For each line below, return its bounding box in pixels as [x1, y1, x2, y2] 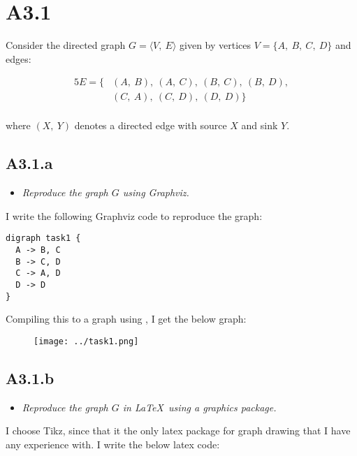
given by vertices [180, 38, 252, 52]
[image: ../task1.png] [34, 336, 139, 346]
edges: [6, 51, 31, 66]
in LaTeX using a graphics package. [122, 399, 277, 414]
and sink [241, 118, 278, 133]
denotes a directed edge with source [74, 118, 227, 133]
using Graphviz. [122, 185, 189, 200]
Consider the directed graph [6, 38, 126, 52]
